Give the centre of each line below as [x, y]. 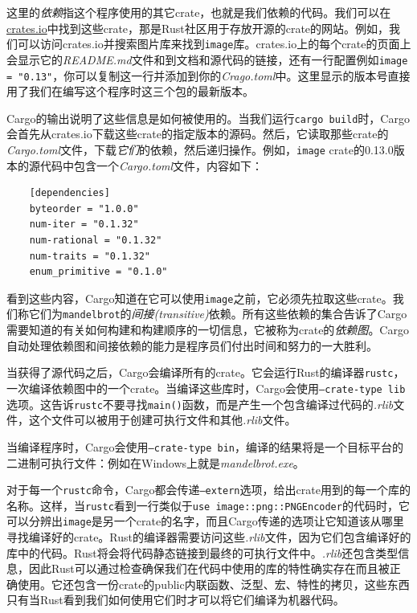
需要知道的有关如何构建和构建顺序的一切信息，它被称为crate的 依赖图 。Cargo [208, 330]
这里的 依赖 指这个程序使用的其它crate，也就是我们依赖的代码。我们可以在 [199, 12]
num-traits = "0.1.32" [90, 256]
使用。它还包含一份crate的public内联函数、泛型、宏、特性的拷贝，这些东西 [213, 584]
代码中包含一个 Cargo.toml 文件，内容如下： [151, 165]
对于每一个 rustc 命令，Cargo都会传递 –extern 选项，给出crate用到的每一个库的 [208, 490]
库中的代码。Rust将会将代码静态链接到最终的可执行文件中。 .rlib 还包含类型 [202, 552]
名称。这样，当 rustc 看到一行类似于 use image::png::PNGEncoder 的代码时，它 [208, 505]
